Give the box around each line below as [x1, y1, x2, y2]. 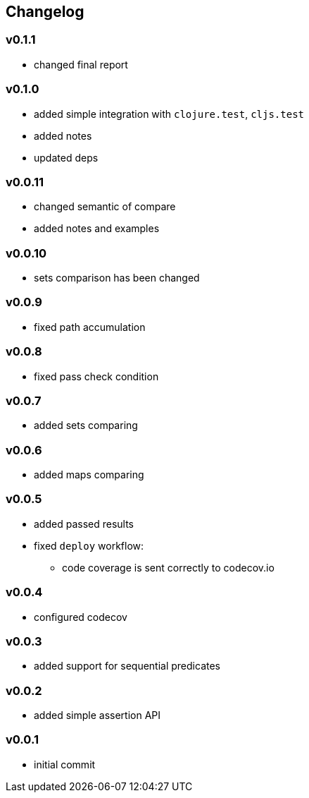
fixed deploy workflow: [34, 539, 144, 552]
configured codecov [34, 610, 127, 623]
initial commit [34, 758, 96, 770]
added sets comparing [34, 419, 138, 432]
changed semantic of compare [34, 200, 176, 213]
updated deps [34, 151, 99, 164]
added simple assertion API [34, 709, 161, 722]
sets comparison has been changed [34, 272, 200, 284]
